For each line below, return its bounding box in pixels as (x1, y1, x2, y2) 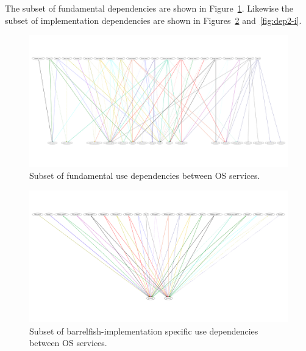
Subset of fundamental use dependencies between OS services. (29, 168, 260, 181)
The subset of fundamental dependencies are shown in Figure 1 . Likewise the (5, 2, 293, 14)
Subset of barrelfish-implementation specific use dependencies (29, 324, 258, 337)
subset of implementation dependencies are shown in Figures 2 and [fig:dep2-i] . (5, 13, 302, 26)
